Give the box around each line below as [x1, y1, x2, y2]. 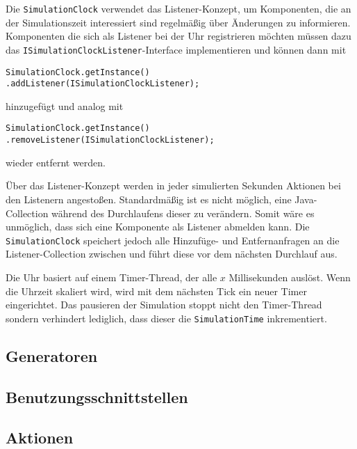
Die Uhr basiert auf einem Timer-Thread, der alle [6, 269, 217, 284]
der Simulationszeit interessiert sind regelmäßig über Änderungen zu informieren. [6, 15, 351, 29]
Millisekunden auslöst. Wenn [229, 269, 351, 284]
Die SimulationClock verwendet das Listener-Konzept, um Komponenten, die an [6, 1, 351, 15]
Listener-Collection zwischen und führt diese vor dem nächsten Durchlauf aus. [6, 246, 338, 261]
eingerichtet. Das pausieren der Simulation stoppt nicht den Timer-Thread [6, 297, 322, 312]
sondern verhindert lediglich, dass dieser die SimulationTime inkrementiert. [6, 310, 327, 325]
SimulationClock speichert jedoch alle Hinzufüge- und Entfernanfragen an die [6, 233, 340, 247]
